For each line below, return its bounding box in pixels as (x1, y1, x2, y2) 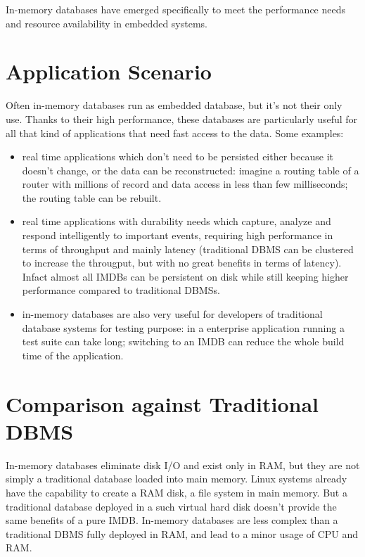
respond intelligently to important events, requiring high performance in (22, 228, 333, 243)
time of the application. (22, 347, 124, 362)
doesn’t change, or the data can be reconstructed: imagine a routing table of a (22, 162, 359, 177)
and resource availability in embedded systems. (6, 15, 207, 30)
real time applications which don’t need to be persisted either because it (22, 149, 333, 164)
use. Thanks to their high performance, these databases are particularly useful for (6, 111, 358, 126)
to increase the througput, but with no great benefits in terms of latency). (22, 255, 342, 270)
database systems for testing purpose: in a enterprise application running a (22, 320, 345, 335)
